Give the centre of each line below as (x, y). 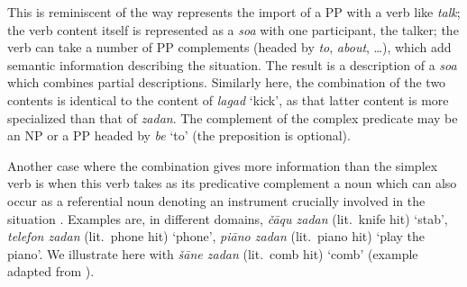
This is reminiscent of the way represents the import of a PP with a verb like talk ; (234, 12)
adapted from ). (51, 271)
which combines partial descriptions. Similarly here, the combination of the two (227, 82)
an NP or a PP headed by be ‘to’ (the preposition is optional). (179, 135)
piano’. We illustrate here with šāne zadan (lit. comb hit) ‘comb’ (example (213, 253)
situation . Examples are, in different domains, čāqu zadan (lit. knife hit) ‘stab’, (228, 218)
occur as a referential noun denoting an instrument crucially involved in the (216, 200)
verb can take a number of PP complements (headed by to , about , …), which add (229, 47)
